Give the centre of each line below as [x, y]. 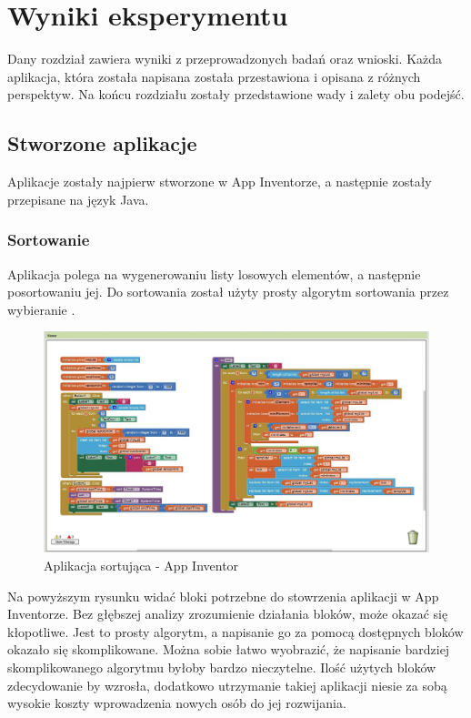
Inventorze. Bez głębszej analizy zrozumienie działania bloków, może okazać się [228, 614]
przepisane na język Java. [78, 199]
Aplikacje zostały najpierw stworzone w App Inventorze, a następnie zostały [220, 182]
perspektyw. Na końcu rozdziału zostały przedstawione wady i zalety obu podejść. [236, 94]
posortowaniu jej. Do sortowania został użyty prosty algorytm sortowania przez [228, 292]
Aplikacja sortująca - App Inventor [141, 565]
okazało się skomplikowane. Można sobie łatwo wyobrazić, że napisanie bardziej [229, 649]
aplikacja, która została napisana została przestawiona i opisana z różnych [214, 76]
